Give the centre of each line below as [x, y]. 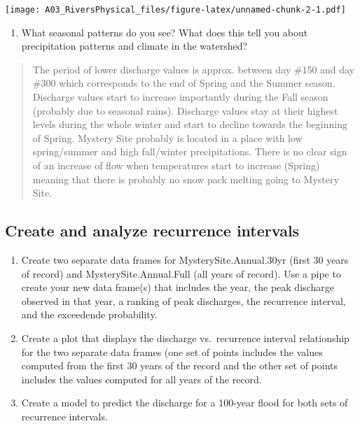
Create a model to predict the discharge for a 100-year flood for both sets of [185, 403]
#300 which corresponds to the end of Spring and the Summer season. [184, 83]
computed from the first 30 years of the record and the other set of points [180, 365]
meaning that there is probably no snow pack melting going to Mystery [186, 179]
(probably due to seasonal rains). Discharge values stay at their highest [185, 110]
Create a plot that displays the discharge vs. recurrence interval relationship [185, 338]
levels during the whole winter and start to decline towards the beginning [190, 124]
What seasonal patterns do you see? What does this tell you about [165, 32]
